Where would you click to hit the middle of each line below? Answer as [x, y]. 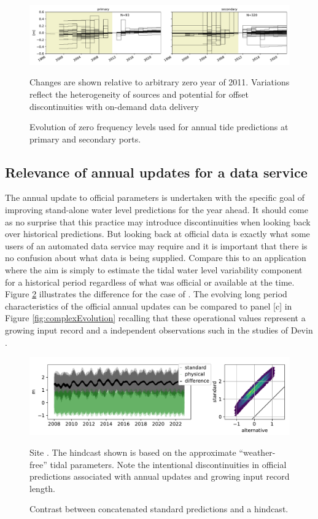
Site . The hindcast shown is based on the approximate [133, 452]
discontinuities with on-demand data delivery [114, 106]
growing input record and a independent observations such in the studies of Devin [159, 330]
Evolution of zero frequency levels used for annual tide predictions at [159, 127]
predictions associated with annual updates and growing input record [160, 476]
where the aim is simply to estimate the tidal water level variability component [154, 270]
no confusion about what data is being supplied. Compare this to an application [156, 258]
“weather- [257, 452]
